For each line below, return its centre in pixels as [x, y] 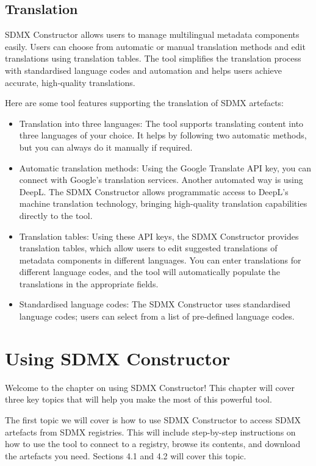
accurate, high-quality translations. [70, 82]
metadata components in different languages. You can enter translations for [160, 260]
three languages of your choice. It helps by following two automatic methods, [163, 135]
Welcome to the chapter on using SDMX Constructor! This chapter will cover [150, 387]
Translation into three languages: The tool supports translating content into [161, 123]
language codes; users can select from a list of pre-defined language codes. [157, 316]
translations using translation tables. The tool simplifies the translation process [153, 58]
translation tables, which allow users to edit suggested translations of [148, 248]
